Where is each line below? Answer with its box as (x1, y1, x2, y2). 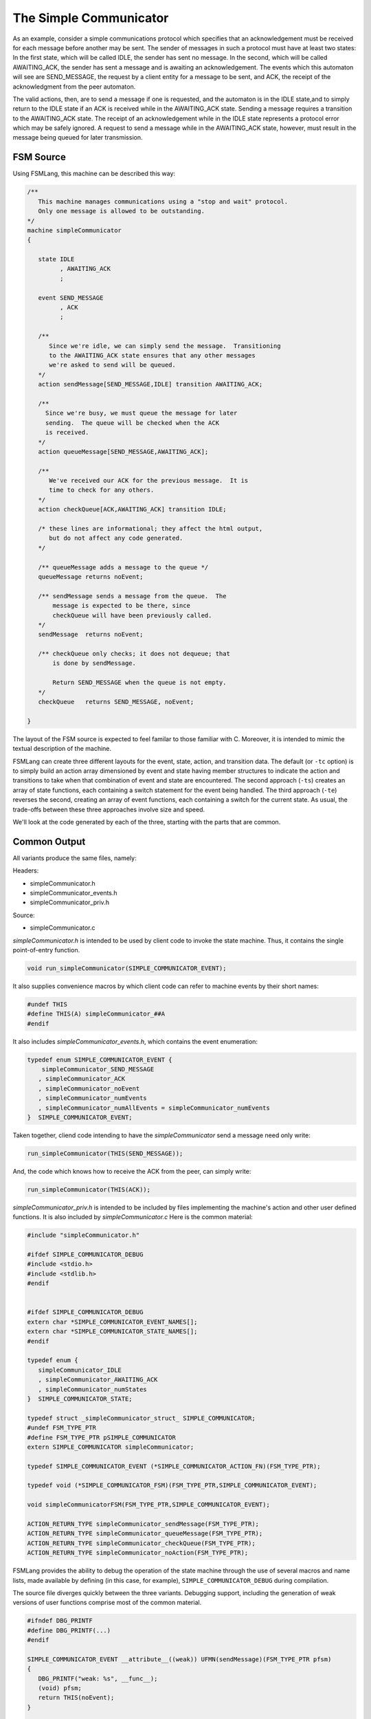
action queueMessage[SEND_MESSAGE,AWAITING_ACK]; (38, 448, 209, 455)
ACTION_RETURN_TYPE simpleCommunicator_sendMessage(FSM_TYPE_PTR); (27, 1520, 260, 1528)
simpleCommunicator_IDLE (38, 1366, 122, 1374)
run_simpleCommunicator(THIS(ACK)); (27, 1185, 151, 1193)
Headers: (12, 866, 39, 875)
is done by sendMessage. (52, 659, 137, 667)
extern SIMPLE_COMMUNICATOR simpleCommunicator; (27, 1443, 194, 1451)
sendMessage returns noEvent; (38, 631, 144, 639)
